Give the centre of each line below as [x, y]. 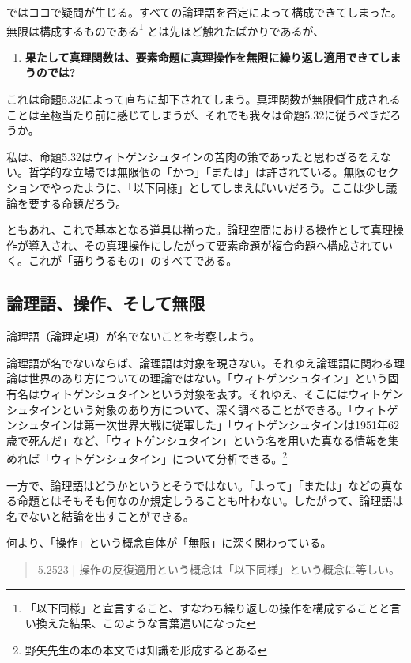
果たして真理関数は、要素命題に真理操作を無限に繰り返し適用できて [202, 57]
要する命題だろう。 [77, 203]
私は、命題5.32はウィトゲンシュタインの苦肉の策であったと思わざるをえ [193, 156]
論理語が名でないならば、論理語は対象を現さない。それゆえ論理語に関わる [200, 362]
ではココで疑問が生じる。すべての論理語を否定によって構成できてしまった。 [204, 12]
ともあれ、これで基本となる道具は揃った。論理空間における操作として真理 [200, 230]
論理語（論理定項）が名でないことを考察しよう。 [134, 336]
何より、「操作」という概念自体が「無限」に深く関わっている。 [169, 542]
